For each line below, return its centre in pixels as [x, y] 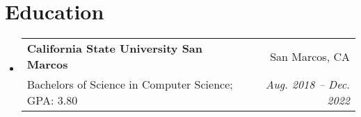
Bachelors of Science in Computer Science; [130, 84]
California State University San [115, 48]
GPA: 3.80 [52, 100]
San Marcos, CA [310, 56]
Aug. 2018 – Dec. [308, 84]
